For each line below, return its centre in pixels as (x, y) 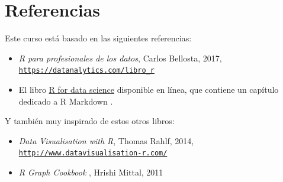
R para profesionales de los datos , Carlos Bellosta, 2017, (120, 58)
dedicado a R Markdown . (66, 101)
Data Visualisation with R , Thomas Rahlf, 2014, (106, 140)
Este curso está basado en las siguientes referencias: (98, 38)
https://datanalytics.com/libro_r (86, 71)
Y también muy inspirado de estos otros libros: (90, 121)
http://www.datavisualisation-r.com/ (93, 153)
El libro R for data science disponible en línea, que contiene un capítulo (149, 89)
